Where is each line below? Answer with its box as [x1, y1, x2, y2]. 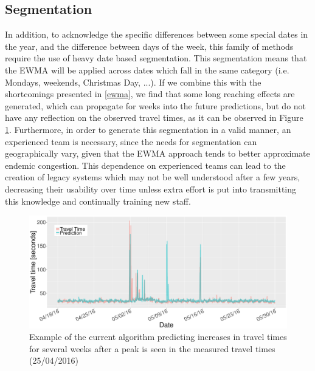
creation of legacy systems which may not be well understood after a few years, [5, 171, 300, 183]
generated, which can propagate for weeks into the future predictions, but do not [5, 99, 306, 112]
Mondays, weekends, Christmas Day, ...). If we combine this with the [5, 75, 261, 88]
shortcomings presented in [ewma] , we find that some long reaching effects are [5, 87, 295, 100]
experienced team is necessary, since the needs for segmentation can [5, 135, 257, 148]
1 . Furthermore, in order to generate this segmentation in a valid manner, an [5, 123, 291, 135]
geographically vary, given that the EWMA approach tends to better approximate [5, 147, 310, 160]
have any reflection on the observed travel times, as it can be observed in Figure [5, 111, 303, 124]
